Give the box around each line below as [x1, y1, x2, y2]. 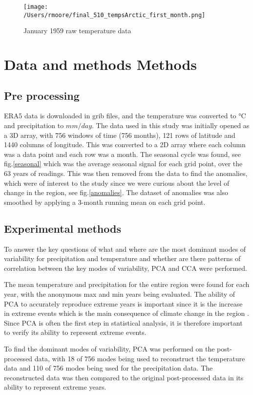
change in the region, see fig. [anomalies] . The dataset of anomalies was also [4, 187, 228, 197]
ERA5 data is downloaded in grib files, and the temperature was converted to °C [4, 110, 246, 121]
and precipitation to [4, 120, 64, 131]
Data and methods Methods [4, 54, 197, 74]
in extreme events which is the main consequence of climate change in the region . [4, 308, 249, 318]
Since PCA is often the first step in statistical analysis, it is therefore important [4, 317, 243, 328]
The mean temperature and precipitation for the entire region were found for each [4, 279, 250, 289]
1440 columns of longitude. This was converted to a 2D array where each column [4, 139, 246, 150]
